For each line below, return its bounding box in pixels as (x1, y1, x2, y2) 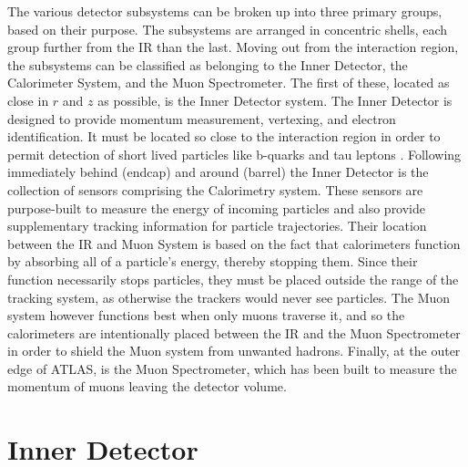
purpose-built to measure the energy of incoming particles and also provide (7, 198, 426, 217)
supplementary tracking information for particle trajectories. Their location (7, 216, 427, 235)
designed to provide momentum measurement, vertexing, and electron (7, 109, 396, 128)
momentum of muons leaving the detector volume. (7, 377, 287, 396)
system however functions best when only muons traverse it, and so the (7, 306, 405, 325)
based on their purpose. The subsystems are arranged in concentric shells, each (7, 19, 448, 38)
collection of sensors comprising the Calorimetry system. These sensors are (7, 180, 423, 199)
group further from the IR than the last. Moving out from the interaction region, (7, 37, 459, 57)
